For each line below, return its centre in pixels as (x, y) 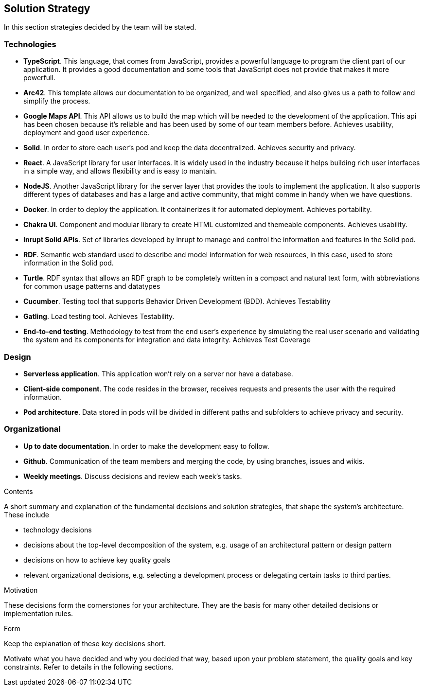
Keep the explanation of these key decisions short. (85, 643)
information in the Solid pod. (69, 263)
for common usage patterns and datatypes (92, 286)
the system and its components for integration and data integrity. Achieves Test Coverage (167, 340)
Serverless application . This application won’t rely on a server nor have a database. (158, 373)
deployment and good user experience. (87, 133)
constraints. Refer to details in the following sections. (89, 667)
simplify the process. (57, 101)
